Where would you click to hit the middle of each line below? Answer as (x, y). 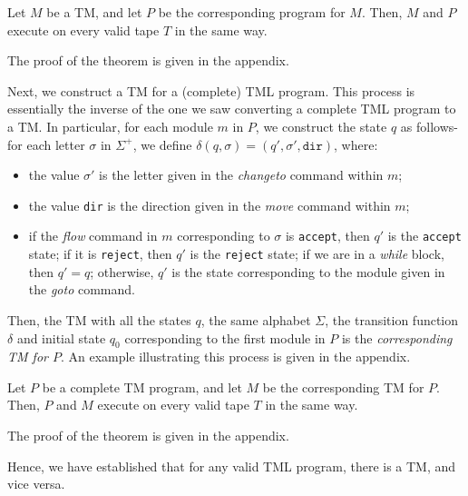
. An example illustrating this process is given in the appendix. (235, 357)
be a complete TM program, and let (142, 387)
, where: (356, 144)
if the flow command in (93, 236)
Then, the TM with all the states (99, 319)
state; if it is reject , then (100, 254)
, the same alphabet (256, 319)
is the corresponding (397, 337)
